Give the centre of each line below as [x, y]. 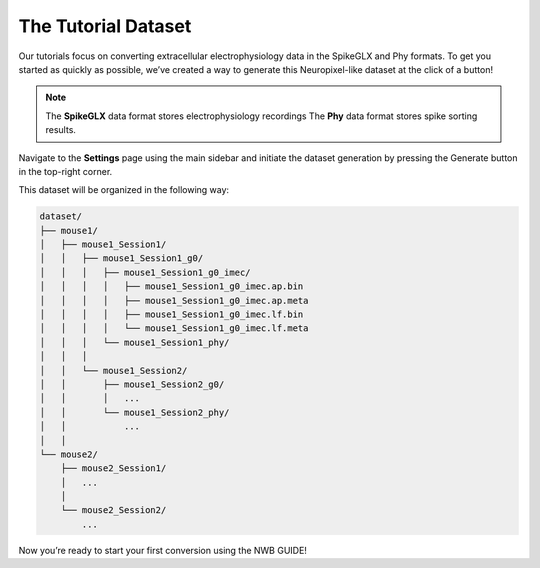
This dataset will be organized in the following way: [124, 190]
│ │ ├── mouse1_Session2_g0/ [132, 384]
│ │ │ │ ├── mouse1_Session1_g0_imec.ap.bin [171, 286]
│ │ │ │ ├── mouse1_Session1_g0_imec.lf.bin [171, 314]
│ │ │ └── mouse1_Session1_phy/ [134, 342]
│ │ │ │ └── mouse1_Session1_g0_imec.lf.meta [174, 328]
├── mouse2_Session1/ [113, 468]
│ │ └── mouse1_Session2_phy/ [134, 412]
